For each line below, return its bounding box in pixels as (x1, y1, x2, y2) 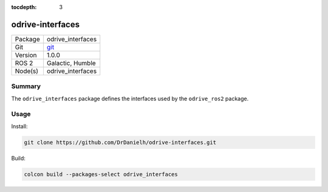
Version (15, 50, 37, 59)
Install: (11, 122, 28, 130)
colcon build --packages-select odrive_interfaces (24, 171, 179, 177)
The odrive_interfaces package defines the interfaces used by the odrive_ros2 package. (11, 95, 249, 102)
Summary (11, 82, 41, 91)
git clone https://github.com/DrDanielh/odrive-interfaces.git (24, 139, 217, 146)
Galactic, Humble (46, 58, 97, 67)
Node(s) (15, 67, 39, 75)
